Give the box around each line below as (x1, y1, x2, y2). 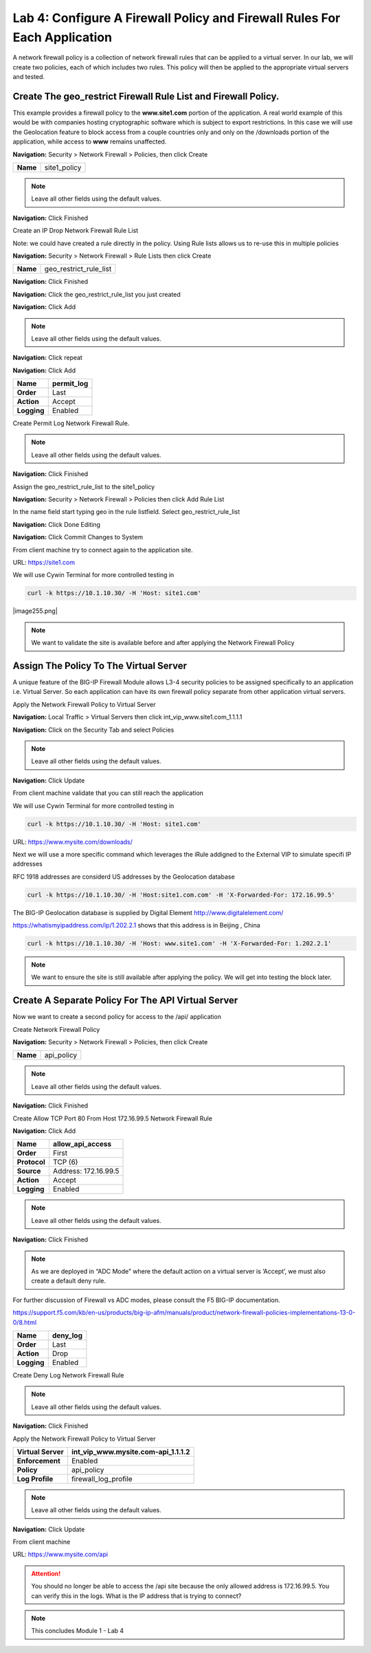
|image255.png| (12, 607, 58, 615)
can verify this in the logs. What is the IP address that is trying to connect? (31, 1591, 242, 1600)
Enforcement (16, 1456, 61, 1465)
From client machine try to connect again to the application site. (12, 546, 194, 554)
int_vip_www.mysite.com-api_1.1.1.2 (71, 1447, 190, 1457)
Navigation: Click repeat (12, 354, 82, 362)
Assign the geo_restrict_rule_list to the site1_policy (12, 482, 155, 491)
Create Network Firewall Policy (12, 1025, 100, 1033)
